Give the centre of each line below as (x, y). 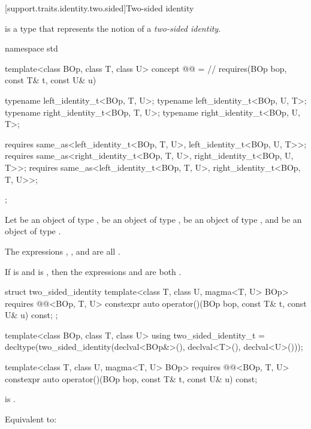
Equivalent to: (31, 419)
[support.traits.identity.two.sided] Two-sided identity (99, 8)
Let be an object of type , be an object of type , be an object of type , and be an (153, 219)
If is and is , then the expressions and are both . (93, 271)
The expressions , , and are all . (63, 251)
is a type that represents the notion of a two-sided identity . (113, 28)
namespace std (31, 48)
